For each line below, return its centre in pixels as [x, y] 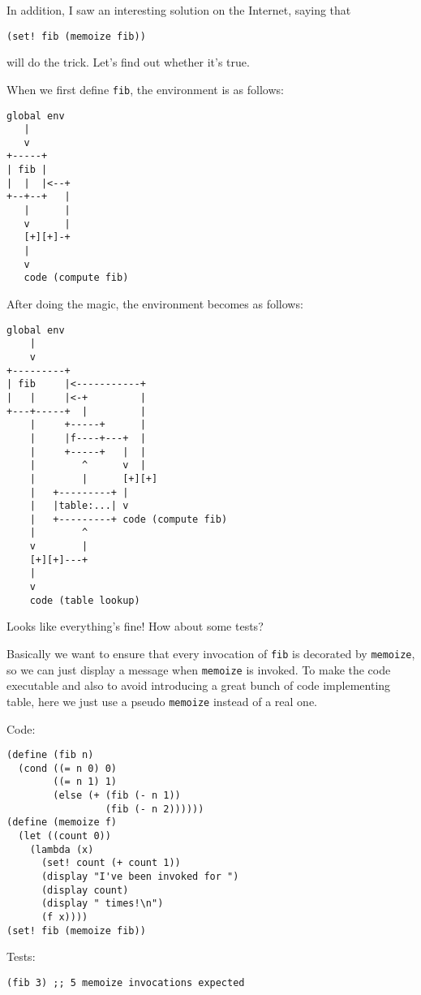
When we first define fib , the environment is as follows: [145, 89]
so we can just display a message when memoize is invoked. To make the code [199, 669]
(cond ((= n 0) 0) [68, 768]
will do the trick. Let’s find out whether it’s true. [128, 62]
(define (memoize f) [62, 823]
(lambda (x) [62, 849]
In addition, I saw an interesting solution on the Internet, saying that [179, 10]
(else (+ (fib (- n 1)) [117, 796]
